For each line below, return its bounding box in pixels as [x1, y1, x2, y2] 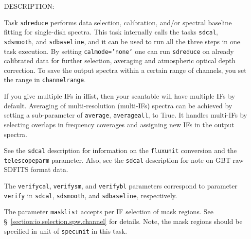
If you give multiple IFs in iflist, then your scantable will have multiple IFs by [4, 91, 235, 101]
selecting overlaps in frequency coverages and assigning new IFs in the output [4, 119, 234, 129]
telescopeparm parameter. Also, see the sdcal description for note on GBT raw [4, 154, 244, 165]
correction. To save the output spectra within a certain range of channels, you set [4, 65, 247, 75]
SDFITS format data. [4, 164, 68, 174]
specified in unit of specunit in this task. [4, 225, 127, 236]
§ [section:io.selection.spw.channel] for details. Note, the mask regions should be [4, 216, 243, 226]
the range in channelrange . [4, 74, 86, 85]
